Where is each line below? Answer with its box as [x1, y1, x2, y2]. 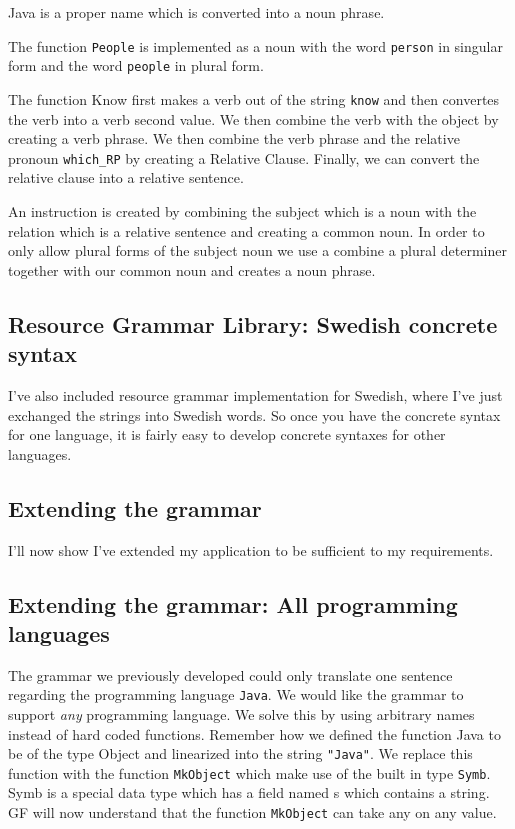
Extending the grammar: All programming [8, 588, 458, 619]
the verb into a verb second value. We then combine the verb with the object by [8, 108, 499, 129]
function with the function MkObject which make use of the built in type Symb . [8, 762, 491, 783]
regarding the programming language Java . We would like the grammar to [8, 684, 464, 705]
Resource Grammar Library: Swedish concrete [8, 308, 498, 339]
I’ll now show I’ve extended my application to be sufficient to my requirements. [8, 539, 494, 560]
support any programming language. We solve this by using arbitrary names [8, 703, 475, 724]
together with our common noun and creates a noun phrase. [8, 259, 376, 280]
